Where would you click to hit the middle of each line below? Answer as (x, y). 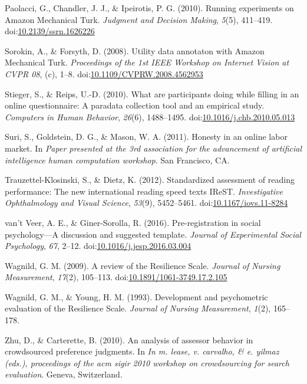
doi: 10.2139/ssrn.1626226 (50, 31)
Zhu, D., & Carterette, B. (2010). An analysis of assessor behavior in (129, 339)
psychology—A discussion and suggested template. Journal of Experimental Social (153, 234)
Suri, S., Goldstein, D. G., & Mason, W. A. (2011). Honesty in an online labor (146, 137)
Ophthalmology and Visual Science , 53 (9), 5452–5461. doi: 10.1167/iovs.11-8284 (146, 203)
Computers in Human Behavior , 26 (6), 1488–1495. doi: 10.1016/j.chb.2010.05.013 (150, 116)
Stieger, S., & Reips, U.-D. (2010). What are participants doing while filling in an (152, 93)
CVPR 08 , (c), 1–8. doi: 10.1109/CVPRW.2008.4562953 (104, 73)
